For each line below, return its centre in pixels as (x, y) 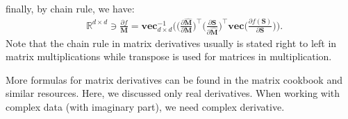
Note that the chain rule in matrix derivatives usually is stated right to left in (171, 43)
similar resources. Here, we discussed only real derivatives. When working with (173, 93)
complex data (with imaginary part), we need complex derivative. (145, 106)
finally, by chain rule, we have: (70, 8)
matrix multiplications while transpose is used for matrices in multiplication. (169, 56)
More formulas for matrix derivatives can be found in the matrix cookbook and (174, 79)
